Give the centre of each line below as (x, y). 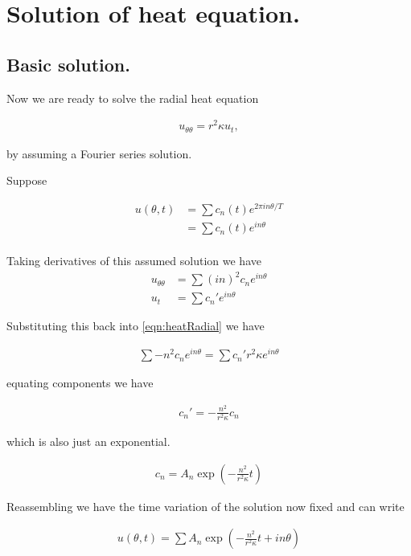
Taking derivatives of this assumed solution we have (134, 261)
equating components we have (80, 383)
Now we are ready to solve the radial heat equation (133, 98)
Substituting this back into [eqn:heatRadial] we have (136, 326)
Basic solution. (68, 64)
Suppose (27, 180)
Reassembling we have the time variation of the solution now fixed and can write (205, 506)
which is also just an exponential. (88, 441)
